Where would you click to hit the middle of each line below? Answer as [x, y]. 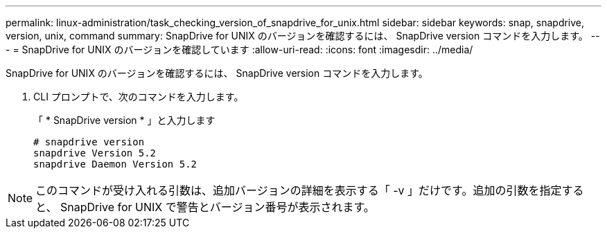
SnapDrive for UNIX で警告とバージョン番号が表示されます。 [217, 207]
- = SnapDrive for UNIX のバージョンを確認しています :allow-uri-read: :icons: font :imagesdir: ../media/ [239, 49]
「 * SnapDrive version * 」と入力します [124, 120]
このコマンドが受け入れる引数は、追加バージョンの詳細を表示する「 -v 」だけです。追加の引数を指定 [299, 190]
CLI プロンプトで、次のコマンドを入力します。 [139, 97]
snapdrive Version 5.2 [95, 153]
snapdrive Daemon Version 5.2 [115, 164]
